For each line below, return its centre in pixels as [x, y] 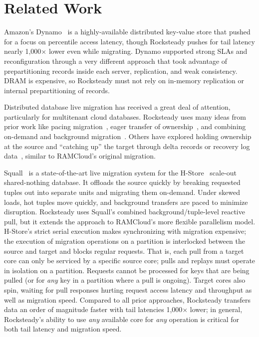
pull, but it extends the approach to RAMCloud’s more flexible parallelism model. [130, 221]
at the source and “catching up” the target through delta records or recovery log [127, 146]
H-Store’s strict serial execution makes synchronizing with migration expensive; [125, 231]
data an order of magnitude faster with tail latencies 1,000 [93, 309]
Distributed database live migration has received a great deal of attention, [117, 107]
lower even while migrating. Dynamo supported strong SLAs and [148, 51]
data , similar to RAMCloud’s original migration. [80, 156]
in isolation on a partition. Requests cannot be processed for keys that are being [127, 270]
